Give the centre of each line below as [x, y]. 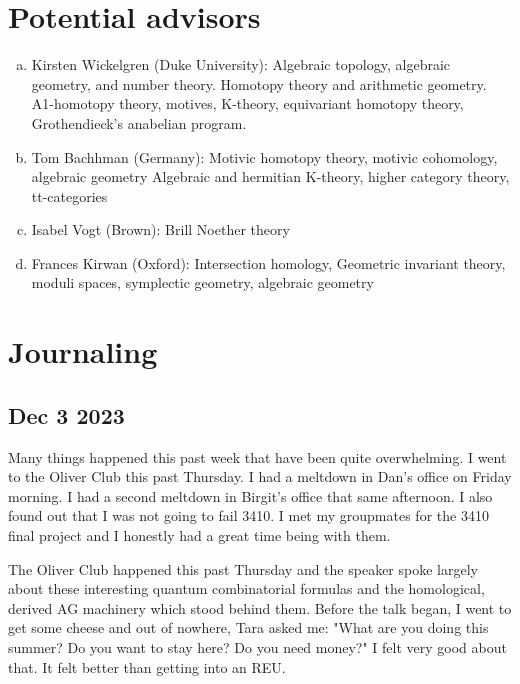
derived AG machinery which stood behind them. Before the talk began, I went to [260, 607]
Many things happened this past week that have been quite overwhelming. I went [257, 456]
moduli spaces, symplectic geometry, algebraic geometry [202, 282]
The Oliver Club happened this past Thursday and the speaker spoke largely [243, 568]
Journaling [83, 351]
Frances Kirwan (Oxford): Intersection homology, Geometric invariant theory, [268, 262]
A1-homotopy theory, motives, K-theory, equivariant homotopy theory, [247, 103]
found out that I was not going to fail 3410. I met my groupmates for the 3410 [248, 515]
